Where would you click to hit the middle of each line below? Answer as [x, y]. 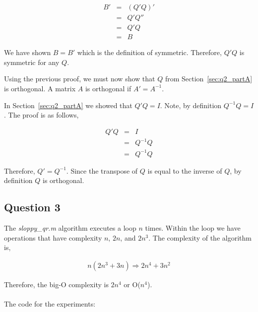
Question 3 [32, 207]
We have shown [28, 52]
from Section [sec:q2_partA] [209, 79]
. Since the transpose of [102, 170]
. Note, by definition [191, 105]
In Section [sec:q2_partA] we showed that [68, 105]
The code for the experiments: [50, 304]
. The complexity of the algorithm [200, 237]
